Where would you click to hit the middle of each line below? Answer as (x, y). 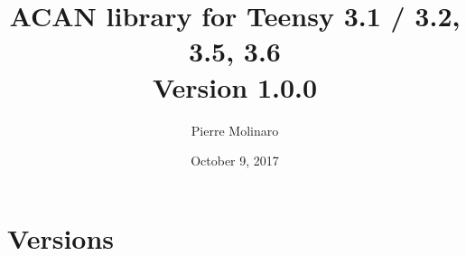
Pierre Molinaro (235, 130)
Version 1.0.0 (235, 86)
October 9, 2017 (235, 161)
